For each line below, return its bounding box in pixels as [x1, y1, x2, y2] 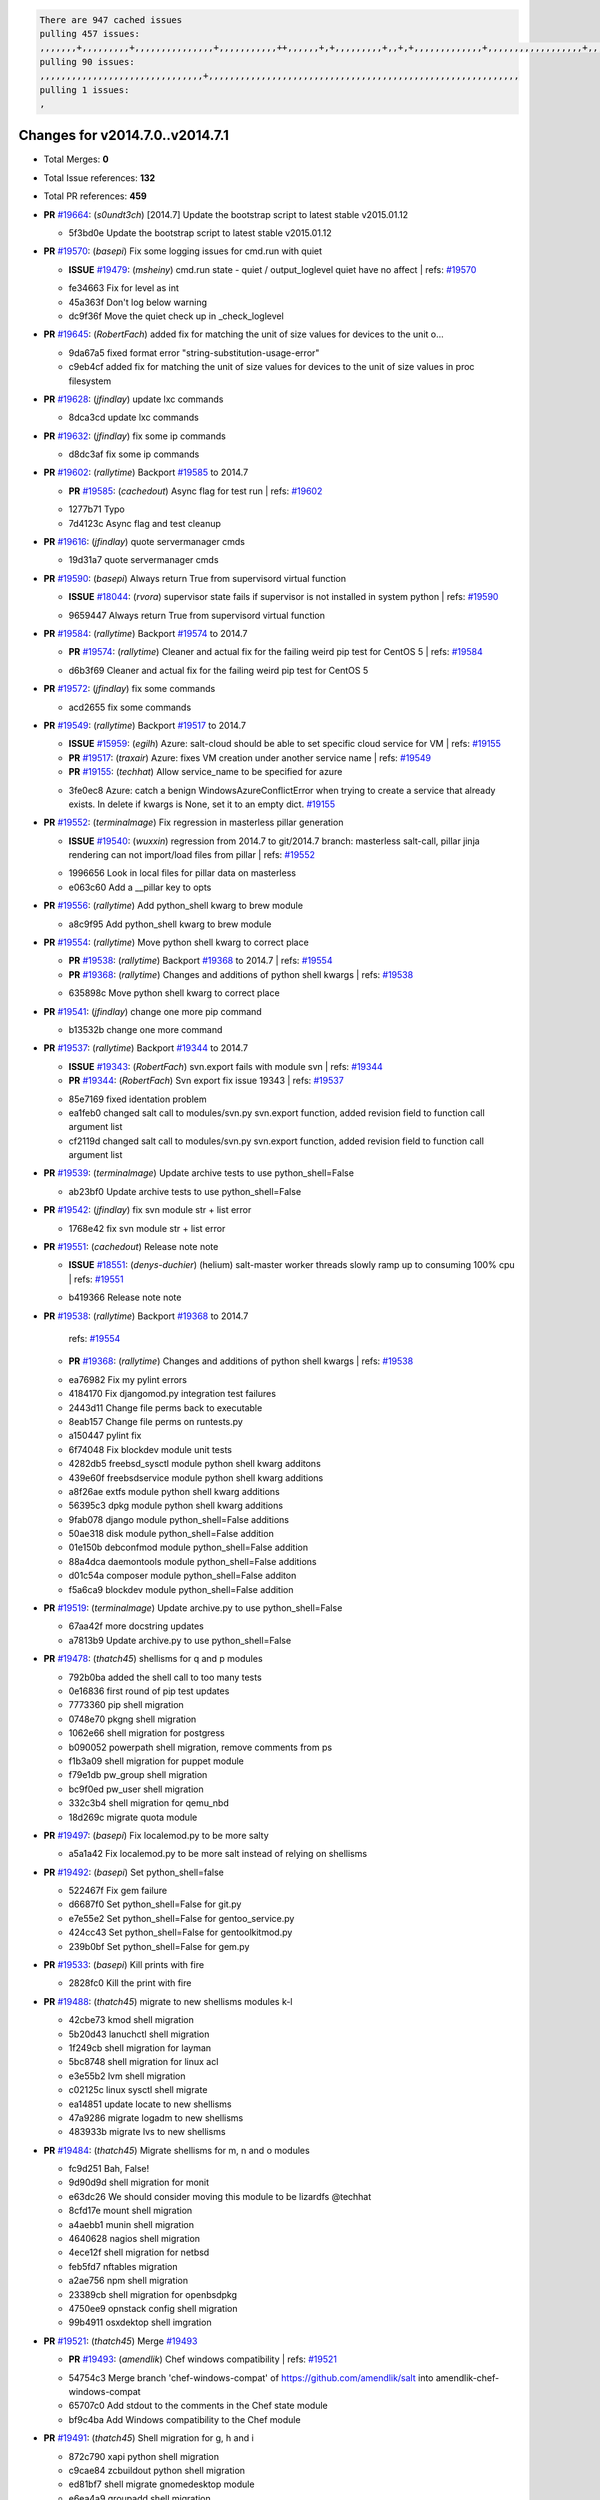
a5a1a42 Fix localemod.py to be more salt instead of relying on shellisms [68, 1848, 368, 1860]
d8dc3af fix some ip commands [68, 448, 200, 460]
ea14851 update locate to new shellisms [68, 2098, 232, 2110]
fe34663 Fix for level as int [68, 282, 179, 294]
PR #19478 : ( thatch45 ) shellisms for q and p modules [43, 1653, 264, 1665]
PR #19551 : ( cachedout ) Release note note [43, 1241, 219, 1253]
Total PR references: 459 [43, 190, 147, 202]
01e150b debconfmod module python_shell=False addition [68, 1541, 309, 1554]
